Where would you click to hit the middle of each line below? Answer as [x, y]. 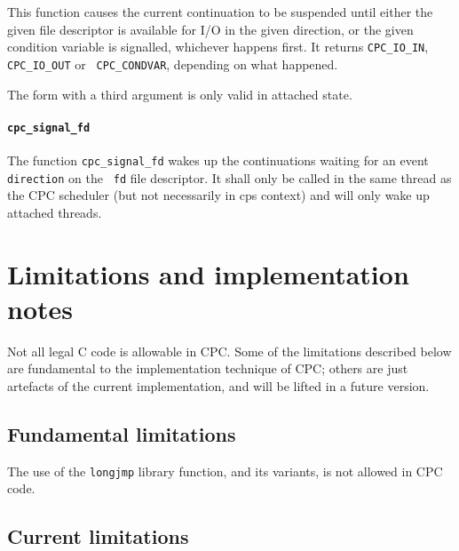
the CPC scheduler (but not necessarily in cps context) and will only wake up [218, 195]
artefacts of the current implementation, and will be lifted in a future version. [218, 385]
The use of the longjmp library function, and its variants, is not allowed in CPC [225, 471]
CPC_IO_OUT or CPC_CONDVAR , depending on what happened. [173, 64]
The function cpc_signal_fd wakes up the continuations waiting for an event [218, 160]
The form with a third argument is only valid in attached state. [180, 94]
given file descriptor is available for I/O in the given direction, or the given [210, 29]
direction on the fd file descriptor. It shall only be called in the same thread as [229, 177]
